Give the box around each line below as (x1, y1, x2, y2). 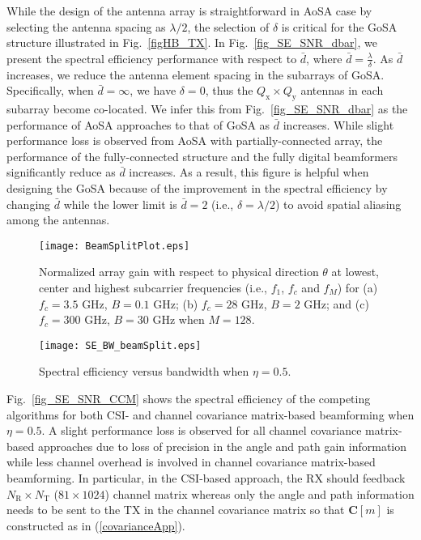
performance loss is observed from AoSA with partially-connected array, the (6, 132, 383, 149)
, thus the (205, 82, 253, 99)
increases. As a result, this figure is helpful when (129, 164, 369, 181)
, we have (130, 82, 176, 99)
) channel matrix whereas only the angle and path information (104, 485, 415, 502)
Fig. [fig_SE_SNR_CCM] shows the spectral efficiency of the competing (6, 390, 371, 407)
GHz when (152, 311, 205, 328)
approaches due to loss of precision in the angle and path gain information (37, 437, 407, 454)
